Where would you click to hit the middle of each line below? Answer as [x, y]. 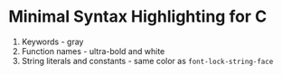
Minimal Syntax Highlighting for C [138, 17]
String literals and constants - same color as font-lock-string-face [147, 61]
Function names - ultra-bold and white [93, 51]
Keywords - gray [52, 42]
